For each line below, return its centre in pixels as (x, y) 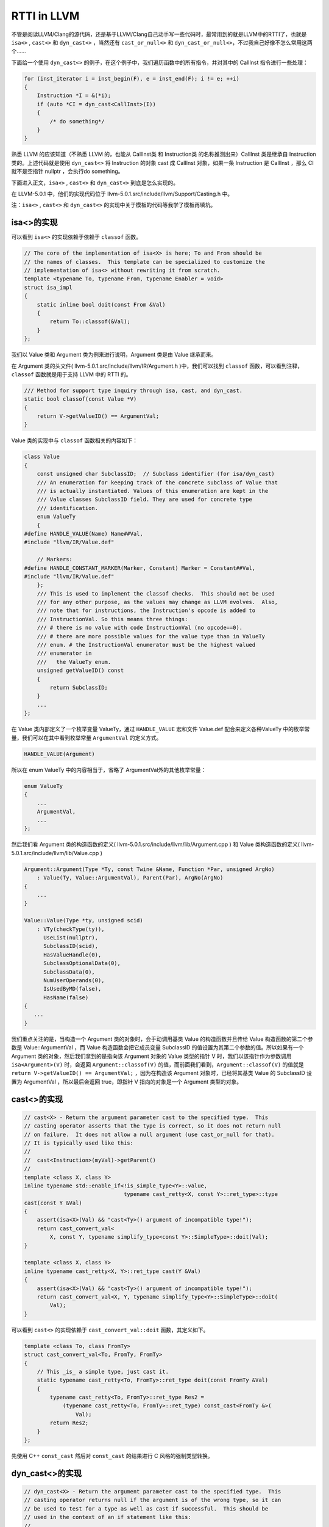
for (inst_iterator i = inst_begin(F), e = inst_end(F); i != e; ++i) (132, 78)
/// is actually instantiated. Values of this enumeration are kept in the (153, 491)
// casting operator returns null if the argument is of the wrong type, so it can (153, 1500)
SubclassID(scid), (71, 946)
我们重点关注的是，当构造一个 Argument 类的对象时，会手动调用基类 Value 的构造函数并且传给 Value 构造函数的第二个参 (162, 1039)
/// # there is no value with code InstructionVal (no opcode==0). (140, 628)
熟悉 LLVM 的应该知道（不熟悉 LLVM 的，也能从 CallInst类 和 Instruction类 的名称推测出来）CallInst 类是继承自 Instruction (164, 154)
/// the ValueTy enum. (74, 662)
